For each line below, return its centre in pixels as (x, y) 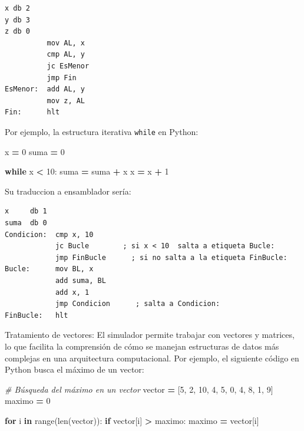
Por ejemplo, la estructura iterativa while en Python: (102, 131)
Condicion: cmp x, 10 (49, 234)
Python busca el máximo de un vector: (75, 369)
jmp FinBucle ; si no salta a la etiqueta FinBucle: (171, 257)
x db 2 (17, 8)
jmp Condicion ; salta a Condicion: (138, 304)
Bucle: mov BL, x (49, 269)
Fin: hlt (32, 112)
